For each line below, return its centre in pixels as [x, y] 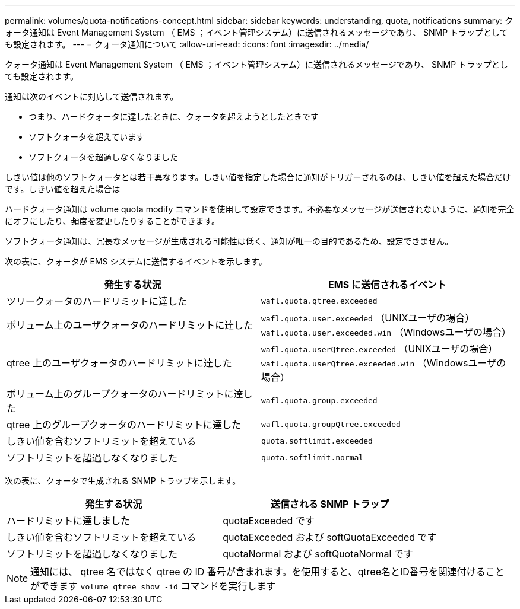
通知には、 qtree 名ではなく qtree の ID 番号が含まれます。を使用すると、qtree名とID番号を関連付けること [267, 572]
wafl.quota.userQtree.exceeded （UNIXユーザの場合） [380, 349]
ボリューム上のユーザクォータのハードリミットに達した [130, 325]
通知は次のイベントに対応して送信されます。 [92, 96]
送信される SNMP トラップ [330, 504]
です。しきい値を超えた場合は [63, 189]
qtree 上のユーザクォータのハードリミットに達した [119, 363]
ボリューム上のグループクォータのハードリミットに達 [125, 394]
